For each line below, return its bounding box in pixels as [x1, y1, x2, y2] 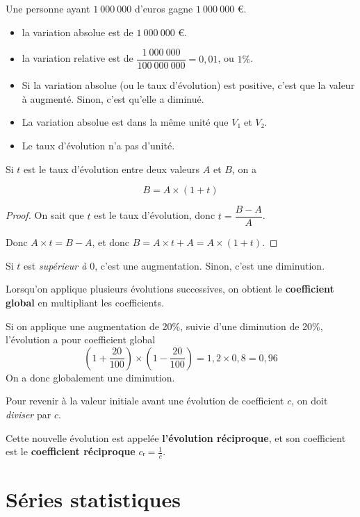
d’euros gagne [134, 1, 193, 15]
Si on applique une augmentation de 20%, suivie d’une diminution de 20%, [6, 318, 323, 333]
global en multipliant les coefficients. [6, 295, 164, 310]
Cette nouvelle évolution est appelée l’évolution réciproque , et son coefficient [6, 430, 346, 445]
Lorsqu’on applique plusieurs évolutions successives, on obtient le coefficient [6, 281, 334, 296]
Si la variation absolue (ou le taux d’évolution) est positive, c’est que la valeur [22, 78, 355, 92]
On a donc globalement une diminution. [6, 370, 175, 384]
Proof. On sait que [6, 208, 84, 222]
